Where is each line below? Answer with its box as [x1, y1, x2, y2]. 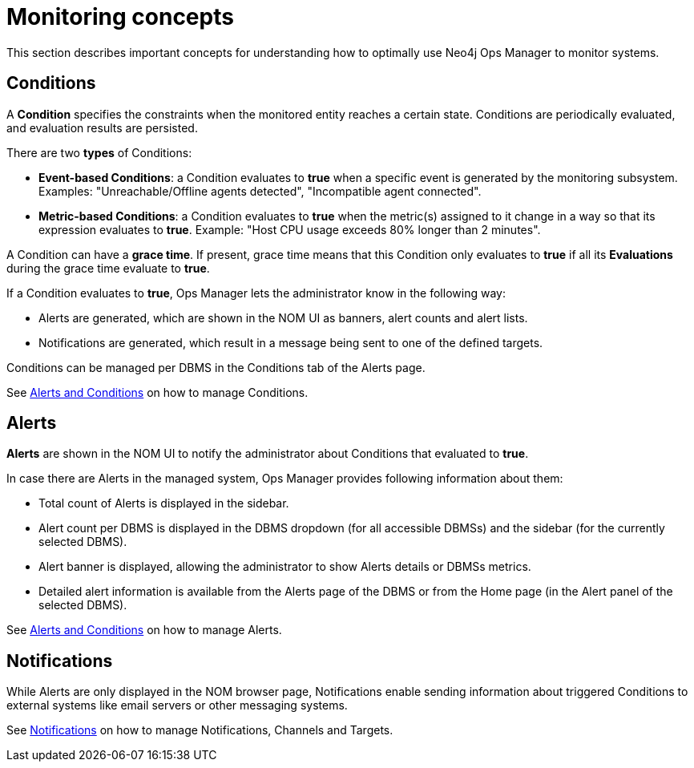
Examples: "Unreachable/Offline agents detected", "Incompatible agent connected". [38, 184, 482, 198]
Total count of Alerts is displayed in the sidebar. [38, 496, 289, 511]
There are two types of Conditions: [6, 145, 192, 160]
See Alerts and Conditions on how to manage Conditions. [6, 385, 309, 399]
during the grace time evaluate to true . [6, 261, 210, 275]
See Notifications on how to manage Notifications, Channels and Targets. [6, 723, 393, 738]
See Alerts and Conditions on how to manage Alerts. [6, 623, 282, 637]
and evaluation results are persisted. [6, 120, 198, 135]
